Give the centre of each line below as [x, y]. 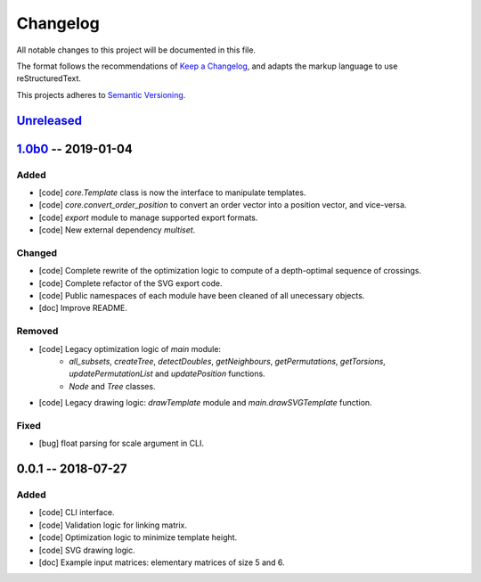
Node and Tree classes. [112, 386]
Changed [37, 252]
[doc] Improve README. [83, 308]
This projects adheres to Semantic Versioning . [101, 94]
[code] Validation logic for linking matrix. [113, 525]
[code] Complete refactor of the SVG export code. [130, 283]
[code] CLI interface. [77, 512]
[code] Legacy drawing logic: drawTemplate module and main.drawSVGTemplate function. [206, 403]
